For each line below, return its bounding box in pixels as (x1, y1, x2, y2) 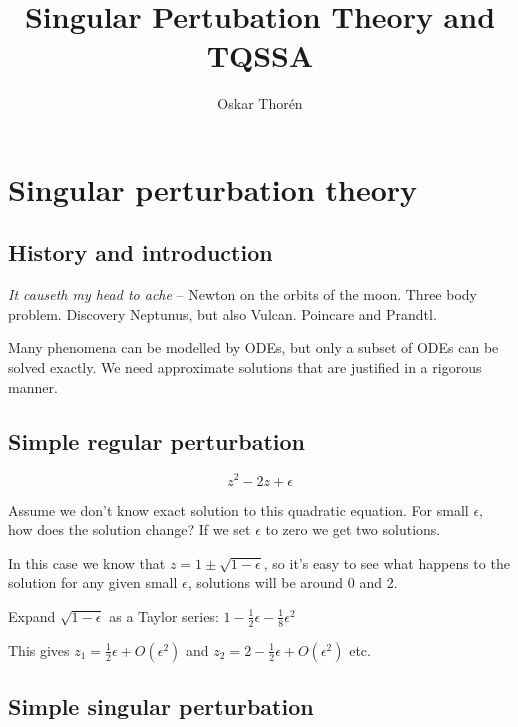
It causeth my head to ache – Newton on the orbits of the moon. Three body (8, 284, 477, 305)
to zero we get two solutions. (265, 519, 441, 540)
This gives (8, 639, 70, 660)
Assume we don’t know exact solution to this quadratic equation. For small (8, 499, 469, 520)
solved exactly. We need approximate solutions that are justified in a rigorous (8, 357, 482, 378)
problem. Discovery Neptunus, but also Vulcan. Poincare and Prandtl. (8, 303, 437, 324)
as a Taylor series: (109, 605, 219, 626)
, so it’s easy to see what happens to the (263, 552, 510, 573)
